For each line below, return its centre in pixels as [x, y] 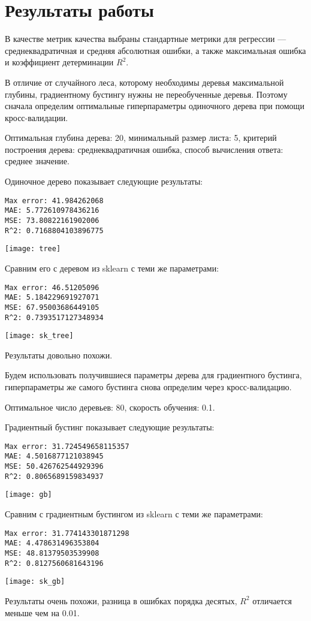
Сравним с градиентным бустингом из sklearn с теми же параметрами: [134, 514]
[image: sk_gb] [35, 582]
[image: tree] [33, 249]
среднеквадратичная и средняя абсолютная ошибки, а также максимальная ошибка [155, 50]
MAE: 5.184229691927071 [52, 298]
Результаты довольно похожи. [59, 355]
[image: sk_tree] [39, 336]
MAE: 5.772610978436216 [52, 211]
